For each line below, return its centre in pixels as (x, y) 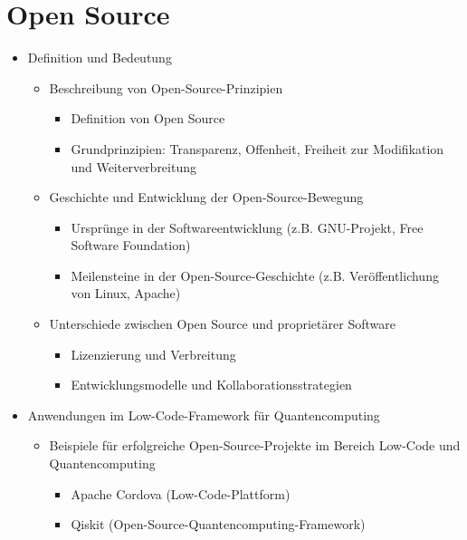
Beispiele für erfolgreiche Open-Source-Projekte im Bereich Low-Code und (255, 445)
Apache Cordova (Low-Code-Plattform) (181, 493)
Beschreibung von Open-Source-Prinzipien (166, 87)
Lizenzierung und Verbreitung (153, 354)
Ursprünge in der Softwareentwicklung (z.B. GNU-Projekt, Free (247, 227)
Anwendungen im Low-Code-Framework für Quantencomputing (204, 415)
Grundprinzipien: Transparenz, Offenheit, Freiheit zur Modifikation (257, 148)
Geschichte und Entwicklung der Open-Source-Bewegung (206, 197)
